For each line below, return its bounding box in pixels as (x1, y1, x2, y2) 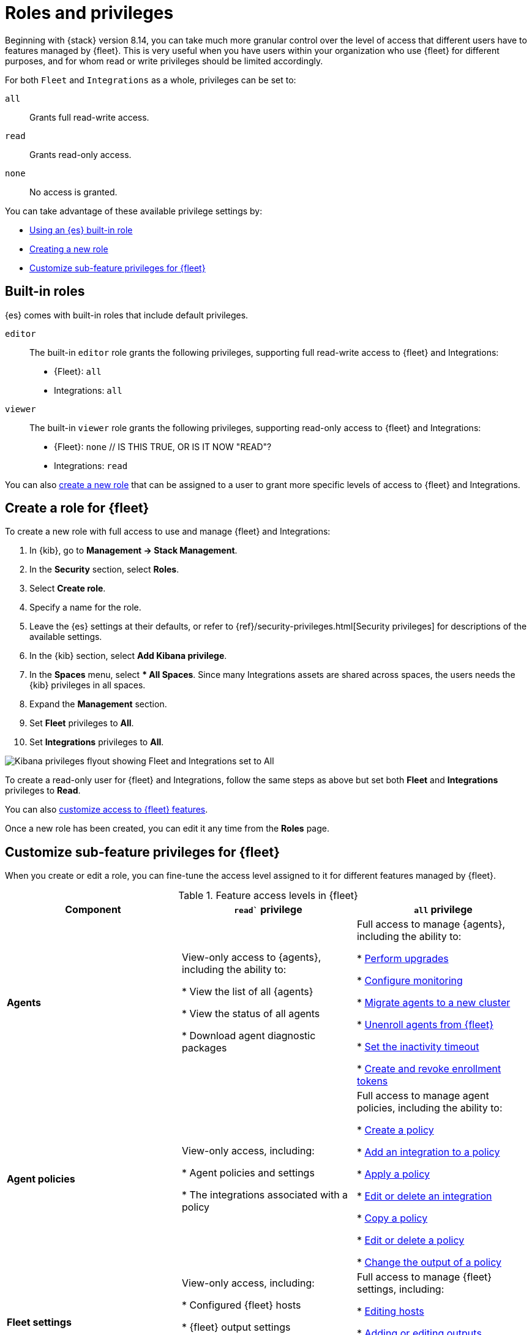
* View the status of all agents (181, 1007, 320, 1020)
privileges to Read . (5, 785, 81, 796)
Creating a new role (29, 243, 108, 254)
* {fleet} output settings (181, 1321, 291, 1334)
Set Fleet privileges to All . (29, 718, 134, 729)
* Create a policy (356, 1124, 434, 1137)
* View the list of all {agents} (181, 985, 313, 998)
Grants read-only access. (29, 149, 132, 160)
